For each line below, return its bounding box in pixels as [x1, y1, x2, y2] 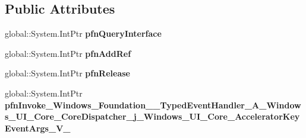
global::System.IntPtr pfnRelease [5, 67, 130, 79]
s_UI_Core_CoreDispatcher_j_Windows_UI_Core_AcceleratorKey [5, 110, 300, 123]
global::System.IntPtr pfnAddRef [5, 47, 131, 59]
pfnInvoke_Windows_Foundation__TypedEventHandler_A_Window [5, 98, 301, 111]
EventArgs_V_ [5, 121, 71, 134]
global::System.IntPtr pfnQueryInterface [5, 27, 162, 40]
